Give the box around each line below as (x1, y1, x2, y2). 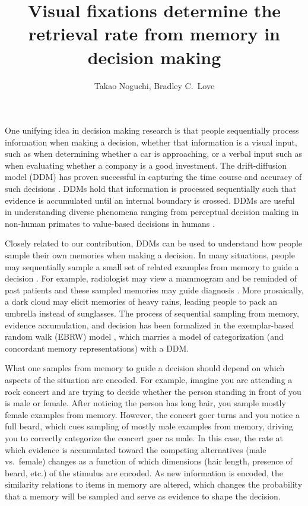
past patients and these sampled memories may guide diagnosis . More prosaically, (5, 283, 304, 296)
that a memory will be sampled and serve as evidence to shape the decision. (5, 489, 281, 502)
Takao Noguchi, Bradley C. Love (94, 79, 215, 91)
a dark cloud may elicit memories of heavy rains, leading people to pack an (5, 295, 278, 308)
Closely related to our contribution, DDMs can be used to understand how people (5, 237, 302, 249)
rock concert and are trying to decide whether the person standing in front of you (5, 385, 301, 397)
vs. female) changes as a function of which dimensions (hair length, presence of (5, 455, 293, 467)
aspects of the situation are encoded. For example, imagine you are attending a (5, 373, 293, 385)
